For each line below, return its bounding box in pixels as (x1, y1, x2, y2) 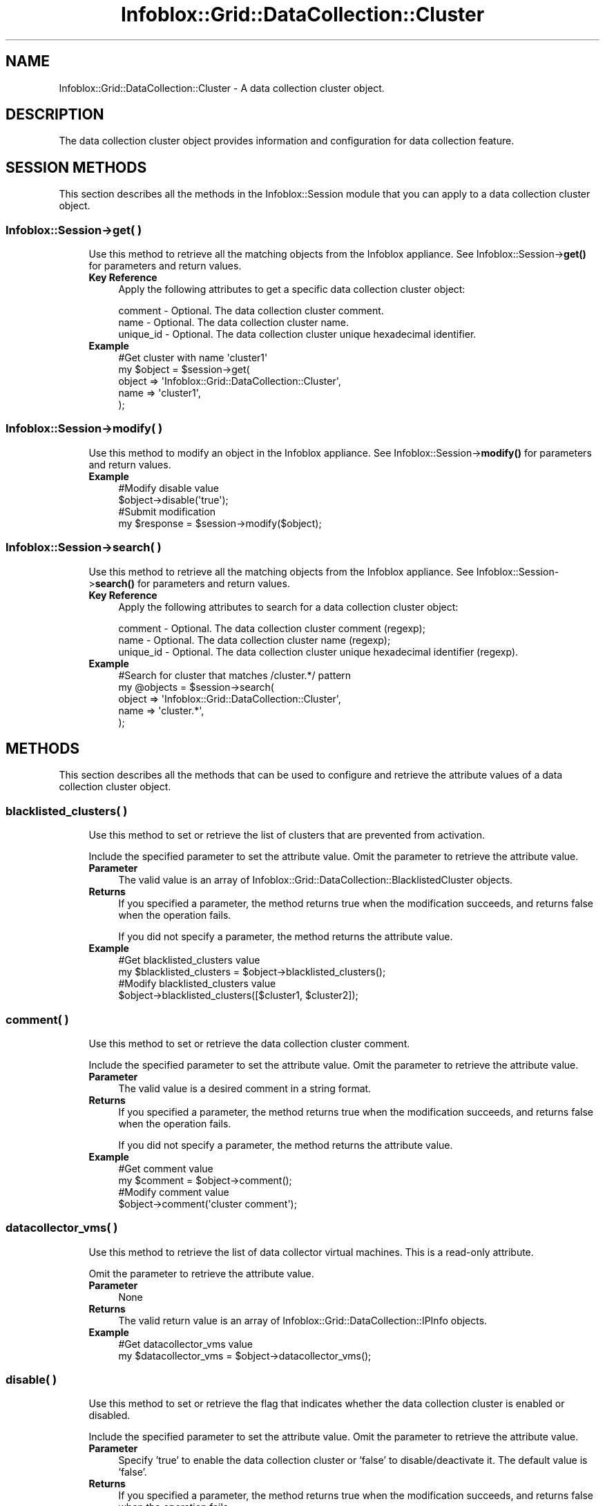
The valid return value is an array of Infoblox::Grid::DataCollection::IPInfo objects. (118, 1314, 488, 1326)
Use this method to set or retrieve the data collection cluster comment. (88, 1037, 410, 1049)
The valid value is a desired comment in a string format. (118, 1082, 372, 1094)
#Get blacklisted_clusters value (118, 954, 260, 966)
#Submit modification (118, 505, 216, 517)
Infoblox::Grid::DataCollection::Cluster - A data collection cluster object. (59, 82, 385, 94)
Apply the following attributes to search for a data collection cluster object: (118, 600, 459, 613)
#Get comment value (118, 1162, 213, 1174)
